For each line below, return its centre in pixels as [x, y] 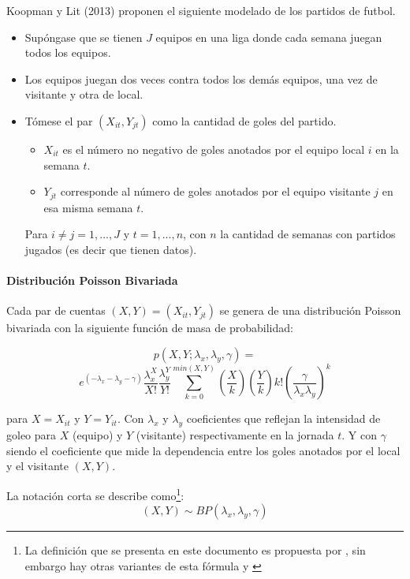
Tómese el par [59, 120]
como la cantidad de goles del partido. [244, 120]
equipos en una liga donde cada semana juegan [269, 37]
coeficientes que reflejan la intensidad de [283, 418]
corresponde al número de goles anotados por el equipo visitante [215, 191]
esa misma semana [88, 207]
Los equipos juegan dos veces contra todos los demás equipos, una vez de [201, 78]
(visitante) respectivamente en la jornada [235, 435]
